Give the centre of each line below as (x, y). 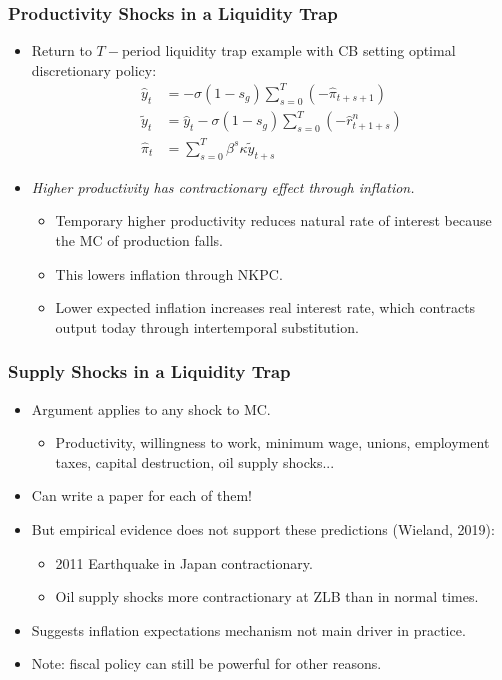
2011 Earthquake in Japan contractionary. (184, 562)
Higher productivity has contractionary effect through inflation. (223, 186)
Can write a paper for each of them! (142, 495)
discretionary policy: (94, 69)
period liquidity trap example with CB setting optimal (288, 50)
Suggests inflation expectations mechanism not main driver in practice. (248, 629)
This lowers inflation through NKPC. (169, 273)
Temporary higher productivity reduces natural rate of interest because (273, 220)
